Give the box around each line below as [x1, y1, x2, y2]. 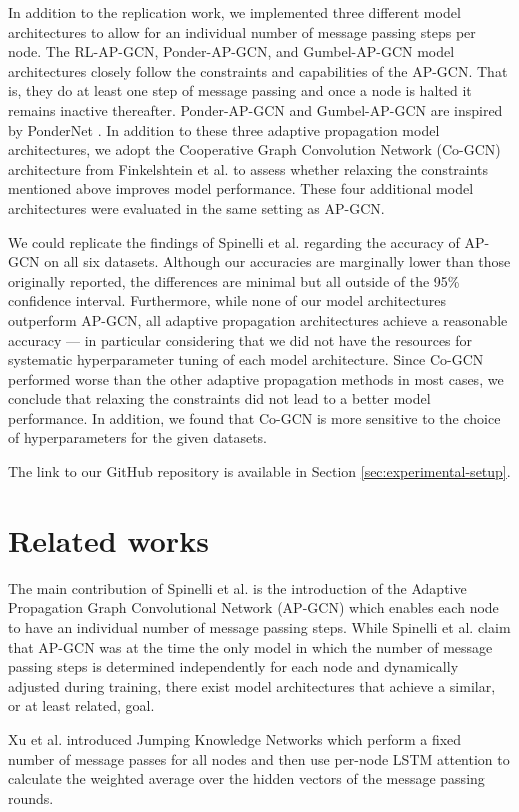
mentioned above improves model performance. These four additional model [8, 178, 474, 199]
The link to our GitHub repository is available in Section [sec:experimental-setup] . [8, 461, 511, 482]
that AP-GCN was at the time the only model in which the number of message [8, 636, 493, 657]
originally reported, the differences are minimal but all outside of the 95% [8, 270, 460, 291]
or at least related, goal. [8, 695, 155, 716]
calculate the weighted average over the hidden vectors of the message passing [8, 768, 485, 789]
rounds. [8, 787, 54, 808]
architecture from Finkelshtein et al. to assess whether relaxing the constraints [8, 158, 489, 179]
